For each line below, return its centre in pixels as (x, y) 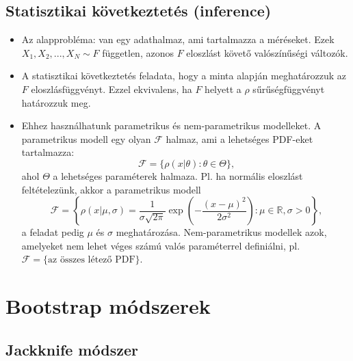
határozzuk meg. (56, 102)
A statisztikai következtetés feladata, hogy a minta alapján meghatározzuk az (184, 76)
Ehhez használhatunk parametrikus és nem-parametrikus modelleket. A (171, 125)
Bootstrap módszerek (108, 306)
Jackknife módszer (72, 349)
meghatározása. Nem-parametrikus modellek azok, (221, 232)
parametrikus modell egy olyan (86, 138)
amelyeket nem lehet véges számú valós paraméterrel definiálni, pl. (161, 245)
